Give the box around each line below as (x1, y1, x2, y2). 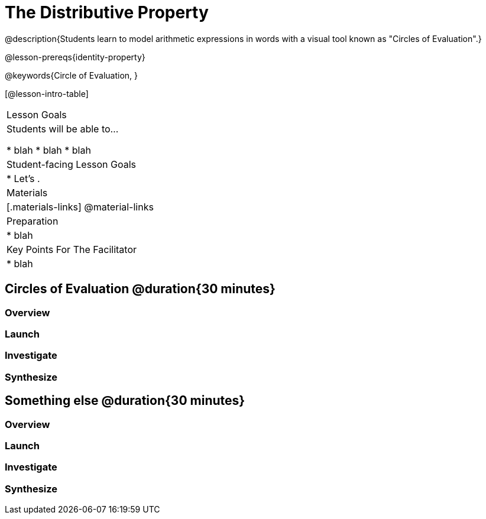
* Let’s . (7, 172, 40, 184)
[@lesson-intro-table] (5, 88, 89, 99)
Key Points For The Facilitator (7, 243, 137, 255)
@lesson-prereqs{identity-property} (5, 51, 145, 62)
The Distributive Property (5, 2, 209, 22)
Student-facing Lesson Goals (7, 158, 137, 170)
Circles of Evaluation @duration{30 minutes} (5, 281, 276, 297)
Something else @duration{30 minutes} (5, 393, 245, 408)
